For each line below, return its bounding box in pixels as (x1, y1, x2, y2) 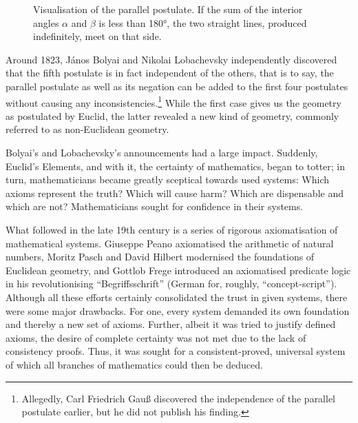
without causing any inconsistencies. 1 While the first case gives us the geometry (6, 93, 341, 110)
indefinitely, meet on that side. (33, 29, 162, 43)
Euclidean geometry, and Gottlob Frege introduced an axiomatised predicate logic (6, 262, 351, 277)
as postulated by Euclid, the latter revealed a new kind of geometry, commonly (6, 108, 339, 123)
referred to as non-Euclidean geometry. (6, 122, 169, 136)
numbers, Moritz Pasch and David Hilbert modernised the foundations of (6, 249, 315, 264)
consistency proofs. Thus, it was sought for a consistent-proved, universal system (6, 344, 346, 358)
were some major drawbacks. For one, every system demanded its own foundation (6, 303, 350, 318)
